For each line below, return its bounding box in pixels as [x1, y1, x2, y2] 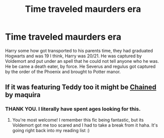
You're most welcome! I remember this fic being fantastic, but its [12, 117, 144, 123]
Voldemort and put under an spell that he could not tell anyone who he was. [5, 58, 159, 64]
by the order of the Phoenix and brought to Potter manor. [5, 68, 121, 75]
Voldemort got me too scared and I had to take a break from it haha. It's [12, 122, 158, 128]
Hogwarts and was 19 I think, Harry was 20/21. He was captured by [5, 53, 142, 59]
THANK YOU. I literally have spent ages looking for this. [5, 105, 141, 112]
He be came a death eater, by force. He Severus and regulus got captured [5, 63, 156, 69]
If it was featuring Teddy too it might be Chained [5, 83, 157, 92]
